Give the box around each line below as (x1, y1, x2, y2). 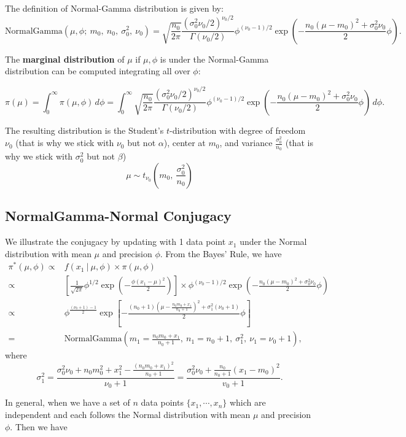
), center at (163, 136, 206, 149)
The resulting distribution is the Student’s (5, 123, 164, 136)
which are (229, 396, 266, 409)
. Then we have (10, 420, 68, 433)
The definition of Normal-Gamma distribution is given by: (5, 2, 224, 14)
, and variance (219, 136, 273, 149)
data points (141, 396, 184, 409)
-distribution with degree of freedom (169, 123, 306, 136)
